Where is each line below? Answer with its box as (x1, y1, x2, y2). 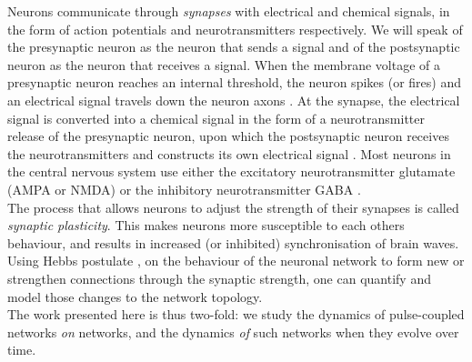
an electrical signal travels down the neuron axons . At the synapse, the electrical (7, 90, 460, 109)
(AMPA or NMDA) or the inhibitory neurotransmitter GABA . (7, 179, 361, 198)
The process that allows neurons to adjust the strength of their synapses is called (7, 197, 459, 216)
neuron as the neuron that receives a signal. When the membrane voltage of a (7, 55, 440, 74)
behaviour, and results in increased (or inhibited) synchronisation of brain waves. (7, 233, 459, 252)
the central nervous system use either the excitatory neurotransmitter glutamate (7, 162, 456, 181)
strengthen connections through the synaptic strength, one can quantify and (7, 268, 431, 287)
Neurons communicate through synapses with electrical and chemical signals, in (7, 2, 450, 20)
